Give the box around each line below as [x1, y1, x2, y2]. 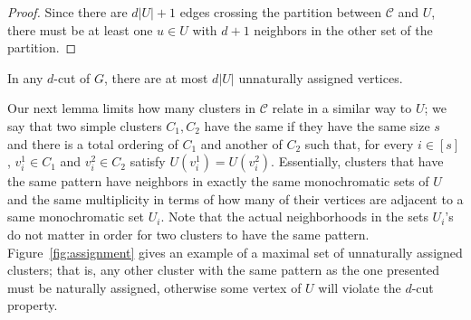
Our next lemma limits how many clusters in [7, 99, 256, 118]
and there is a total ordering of [7, 134, 178, 153]
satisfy [130, 152, 166, 171]
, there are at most [103, 68, 208, 87]
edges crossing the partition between [179, 3, 382, 21]
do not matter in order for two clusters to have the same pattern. [7, 224, 370, 243]
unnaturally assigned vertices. [238, 68, 403, 87]
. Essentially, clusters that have [271, 152, 444, 171]
